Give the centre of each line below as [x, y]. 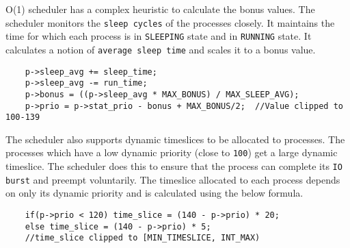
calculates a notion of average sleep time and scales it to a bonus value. [161, 49]
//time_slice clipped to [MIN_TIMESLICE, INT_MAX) [143, 238]
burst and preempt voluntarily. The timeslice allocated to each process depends [173, 179]
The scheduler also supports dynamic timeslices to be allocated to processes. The [175, 139]
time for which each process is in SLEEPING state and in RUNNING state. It [159, 36]
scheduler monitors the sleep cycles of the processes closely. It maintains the [170, 22]
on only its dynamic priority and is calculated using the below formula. [154, 193]
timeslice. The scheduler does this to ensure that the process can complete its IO [174, 166]
